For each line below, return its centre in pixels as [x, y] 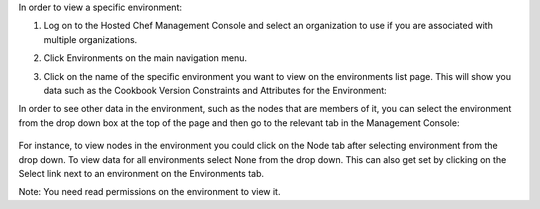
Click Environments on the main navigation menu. [145, 58]
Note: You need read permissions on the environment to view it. [149, 192]
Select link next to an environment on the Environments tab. [141, 173]
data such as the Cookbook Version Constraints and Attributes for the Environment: [215, 90]
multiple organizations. [90, 39]
